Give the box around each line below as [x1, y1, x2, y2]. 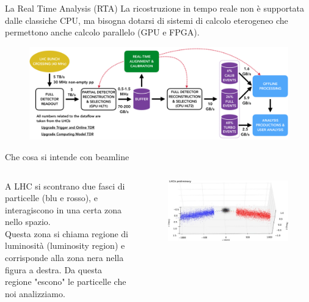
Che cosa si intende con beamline [5, 150, 129, 163]
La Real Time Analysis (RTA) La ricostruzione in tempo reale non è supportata [5, 2, 305, 14]
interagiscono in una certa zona [5, 203, 122, 216]
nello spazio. [5, 215, 51, 228]
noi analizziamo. [5, 287, 65, 300]
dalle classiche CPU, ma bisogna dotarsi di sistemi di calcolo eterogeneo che [5, 13, 288, 26]
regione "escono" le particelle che [5, 275, 126, 288]
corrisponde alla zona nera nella [5, 251, 124, 264]
